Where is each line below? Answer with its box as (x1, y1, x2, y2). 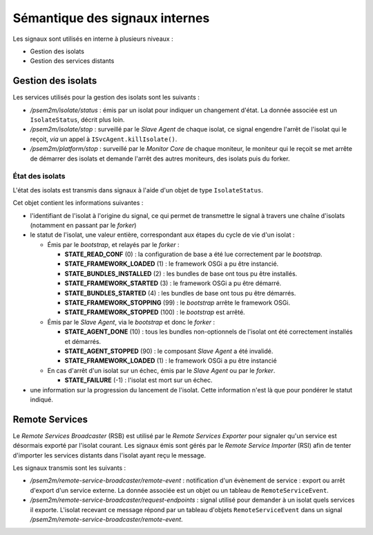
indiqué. (30, 395, 53, 403)
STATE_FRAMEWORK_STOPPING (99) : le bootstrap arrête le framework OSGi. (64, 298, 290, 307)
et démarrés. (64, 337, 102, 345)
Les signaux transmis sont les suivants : (12, 464, 126, 472)
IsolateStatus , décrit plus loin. (30, 116, 125, 124)
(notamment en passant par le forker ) (30, 221, 137, 229)
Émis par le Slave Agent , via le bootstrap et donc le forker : (47, 318, 216, 326)
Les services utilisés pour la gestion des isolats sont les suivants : (12, 93, 200, 102)
